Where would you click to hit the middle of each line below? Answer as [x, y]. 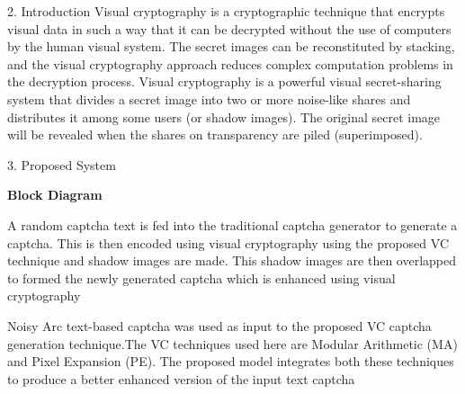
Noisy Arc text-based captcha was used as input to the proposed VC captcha [219, 325]
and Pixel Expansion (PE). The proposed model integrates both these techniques [231, 361]
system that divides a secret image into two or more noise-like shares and [209, 98]
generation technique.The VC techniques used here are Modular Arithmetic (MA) [232, 343]
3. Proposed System [62, 164]
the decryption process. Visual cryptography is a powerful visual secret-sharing [224, 81]
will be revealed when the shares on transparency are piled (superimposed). [215, 134]
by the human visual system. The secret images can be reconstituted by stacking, [231, 46]
